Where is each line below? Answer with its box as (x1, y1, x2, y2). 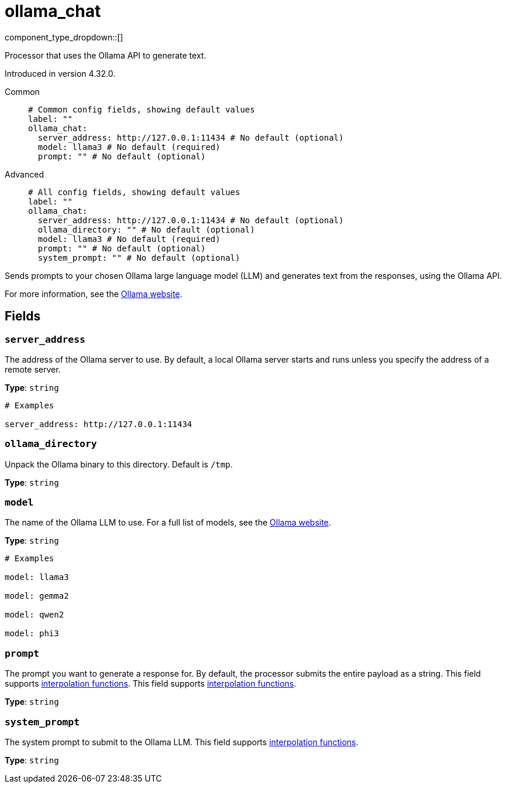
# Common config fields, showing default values (28, 104, 255, 114)
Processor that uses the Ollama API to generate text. (5, 50, 206, 60)
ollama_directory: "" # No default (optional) (37, 224, 255, 234)
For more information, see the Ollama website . (5, 288, 183, 299)
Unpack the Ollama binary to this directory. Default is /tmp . (5, 459, 233, 469)
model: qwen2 (5, 610, 64, 620)
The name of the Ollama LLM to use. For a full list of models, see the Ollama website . (5, 517, 331, 528)
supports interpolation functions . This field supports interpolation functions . (5, 678, 297, 689)
